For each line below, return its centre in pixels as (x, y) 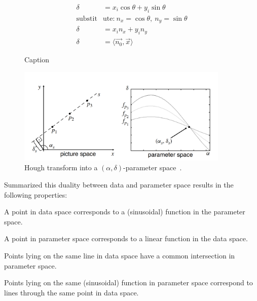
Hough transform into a (61, 167)
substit (87, 18)
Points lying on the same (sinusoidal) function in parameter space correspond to (128, 283)
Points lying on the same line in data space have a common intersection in (120, 255)
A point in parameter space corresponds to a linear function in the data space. (126, 238)
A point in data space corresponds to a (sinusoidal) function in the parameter (125, 212)
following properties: (36, 194)
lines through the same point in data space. (71, 292)
